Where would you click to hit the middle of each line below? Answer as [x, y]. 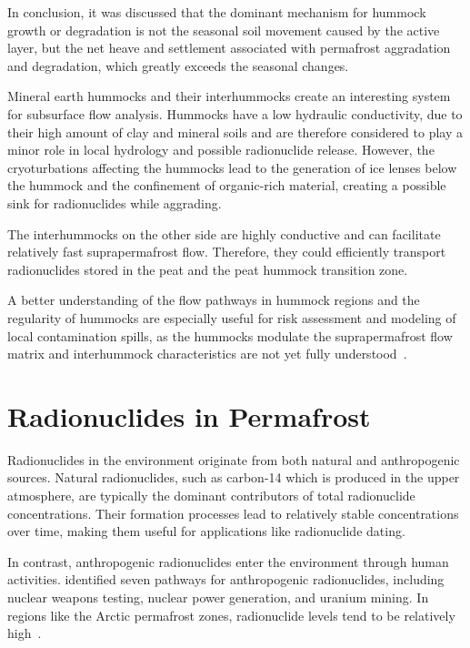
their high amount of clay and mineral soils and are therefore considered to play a [235, 132]
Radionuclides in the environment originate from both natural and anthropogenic [234, 459]
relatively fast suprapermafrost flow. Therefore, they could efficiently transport [227, 252]
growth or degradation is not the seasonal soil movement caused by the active [224, 30]
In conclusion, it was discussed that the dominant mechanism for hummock [217, 12]
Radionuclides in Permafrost [189, 415]
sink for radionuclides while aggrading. [115, 202]
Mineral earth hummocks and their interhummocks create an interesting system [229, 96]
